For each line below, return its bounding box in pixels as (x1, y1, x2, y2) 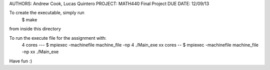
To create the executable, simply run (9, 10, 84, 16)
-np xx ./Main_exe (21, 49, 59, 55)
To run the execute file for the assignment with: (9, 35, 107, 41)
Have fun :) (9, 58, 32, 64)
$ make (21, 16, 37, 22)
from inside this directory (9, 26, 61, 32)
